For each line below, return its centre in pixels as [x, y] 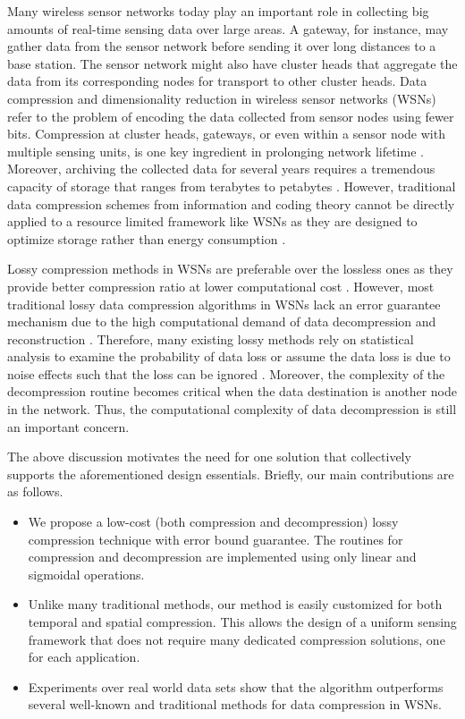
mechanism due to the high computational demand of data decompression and [222, 321]
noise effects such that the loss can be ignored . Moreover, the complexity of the [226, 373]
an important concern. [68, 426]
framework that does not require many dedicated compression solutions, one [237, 639]
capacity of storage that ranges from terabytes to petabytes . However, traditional [232, 186]
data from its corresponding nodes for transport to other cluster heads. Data [217, 81]
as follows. [35, 491]
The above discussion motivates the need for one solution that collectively [209, 457]
